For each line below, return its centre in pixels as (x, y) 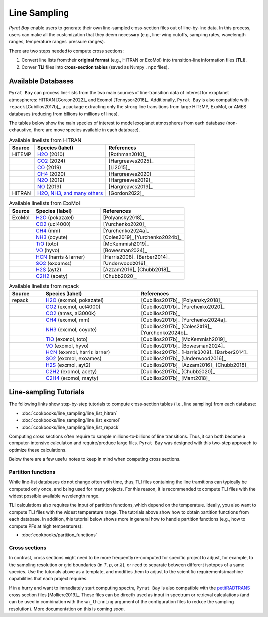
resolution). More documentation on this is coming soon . (67, 609)
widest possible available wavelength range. (54, 496)
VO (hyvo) (47, 250)
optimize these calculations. (38, 450)
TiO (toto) (47, 244)
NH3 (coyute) (51, 237)
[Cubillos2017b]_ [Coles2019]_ (176, 326)
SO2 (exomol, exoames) (73, 358)
